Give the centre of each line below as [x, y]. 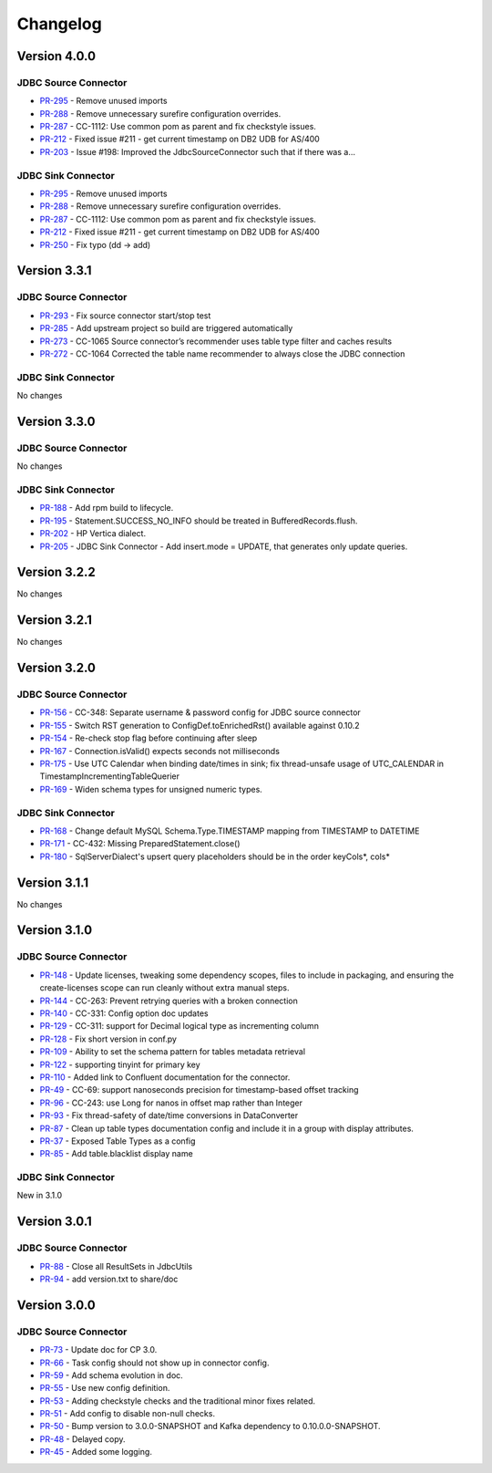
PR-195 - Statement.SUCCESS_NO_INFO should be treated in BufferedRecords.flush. [199, 521]
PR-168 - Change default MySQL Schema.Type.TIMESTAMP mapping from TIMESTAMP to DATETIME [230, 831]
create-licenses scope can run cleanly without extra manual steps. [164, 988]
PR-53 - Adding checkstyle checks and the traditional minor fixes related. [178, 1401]
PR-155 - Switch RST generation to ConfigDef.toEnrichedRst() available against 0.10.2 [200, 725]
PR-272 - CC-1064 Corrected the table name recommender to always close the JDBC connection [222, 353]
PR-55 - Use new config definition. [105, 1388]
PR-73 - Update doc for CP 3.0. [98, 1350]
